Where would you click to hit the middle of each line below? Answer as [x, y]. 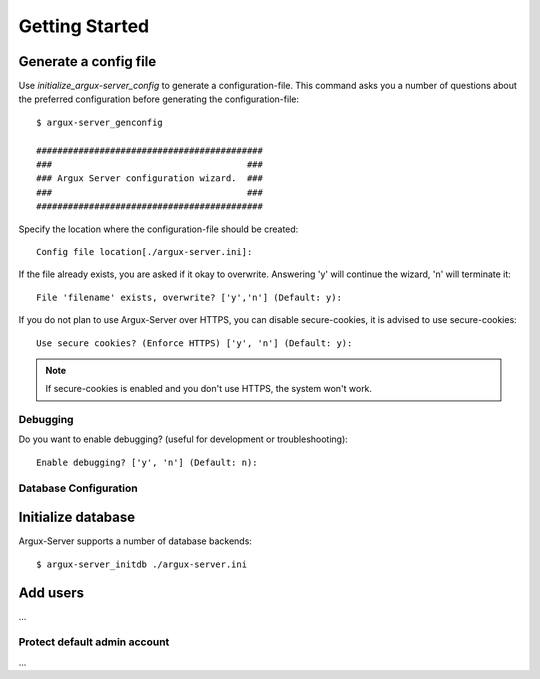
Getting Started [84, 26]
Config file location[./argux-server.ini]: [144, 251]
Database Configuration [78, 488]
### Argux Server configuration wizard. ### [150, 178]
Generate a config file [87, 61]
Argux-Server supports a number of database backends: [135, 541]
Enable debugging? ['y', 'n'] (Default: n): [147, 462]
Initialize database [77, 517]
